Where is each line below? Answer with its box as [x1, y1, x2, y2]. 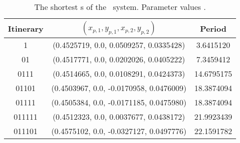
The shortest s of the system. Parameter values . [34, 1, 206, 12]
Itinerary [8, 22, 44, 34]
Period [200, 22, 227, 34]
